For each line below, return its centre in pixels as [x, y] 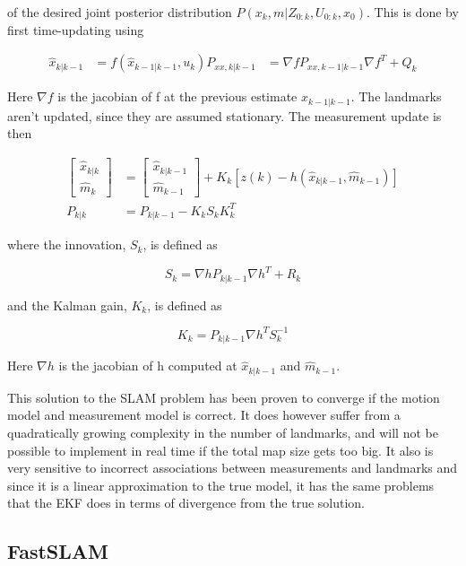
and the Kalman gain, [67, 305]
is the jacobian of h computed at [148, 366]
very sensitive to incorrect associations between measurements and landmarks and [233, 468]
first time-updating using [76, 29]
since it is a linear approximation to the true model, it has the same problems [221, 485]
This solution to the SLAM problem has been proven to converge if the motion [224, 397]
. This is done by [413, 12]
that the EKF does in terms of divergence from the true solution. [186, 503]
